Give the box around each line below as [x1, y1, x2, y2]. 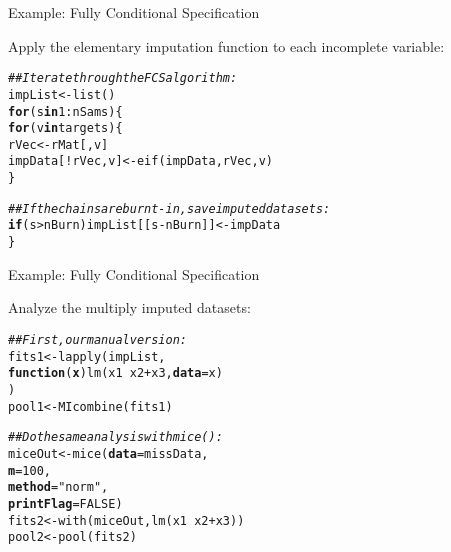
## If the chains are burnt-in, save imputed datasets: [8, 201, 331, 216]
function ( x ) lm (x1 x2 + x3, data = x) [8, 366, 223, 381]
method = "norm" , [8, 480, 109, 495]
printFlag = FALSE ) [8, 496, 123, 511]
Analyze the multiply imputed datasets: [8, 297, 251, 318]
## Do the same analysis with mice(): [8, 430, 223, 445]
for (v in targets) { [8, 121, 123, 136]
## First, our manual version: [8, 332, 187, 347]
